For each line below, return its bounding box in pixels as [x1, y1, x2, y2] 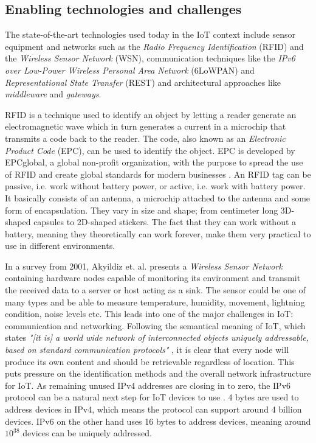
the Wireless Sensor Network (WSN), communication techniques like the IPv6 [5, 52, 295, 65]
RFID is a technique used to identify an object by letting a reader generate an [5, 108, 297, 120]
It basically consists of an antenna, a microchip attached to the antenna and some [5, 191, 311, 204]
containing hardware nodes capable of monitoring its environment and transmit [5, 271, 301, 284]
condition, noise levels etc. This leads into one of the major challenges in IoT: [5, 307, 294, 320]
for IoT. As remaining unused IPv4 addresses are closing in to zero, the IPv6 [5, 378, 291, 391]
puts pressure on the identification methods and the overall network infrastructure [5, 367, 311, 380]
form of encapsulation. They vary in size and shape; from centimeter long [5, 203, 278, 216]
